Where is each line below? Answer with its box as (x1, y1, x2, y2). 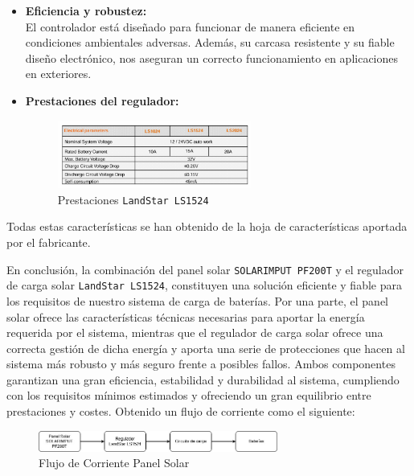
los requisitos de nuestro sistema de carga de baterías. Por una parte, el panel (6, 292, 388, 309)
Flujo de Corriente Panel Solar (39, 454, 190, 471)
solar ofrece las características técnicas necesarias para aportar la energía (6, 308, 365, 325)
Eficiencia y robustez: (25, 2, 147, 18)
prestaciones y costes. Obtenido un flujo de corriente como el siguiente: (6, 403, 355, 420)
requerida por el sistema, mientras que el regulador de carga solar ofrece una (6, 324, 383, 341)
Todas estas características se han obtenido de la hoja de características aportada (6, 218, 408, 235)
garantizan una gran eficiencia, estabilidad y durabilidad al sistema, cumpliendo (6, 371, 400, 388)
